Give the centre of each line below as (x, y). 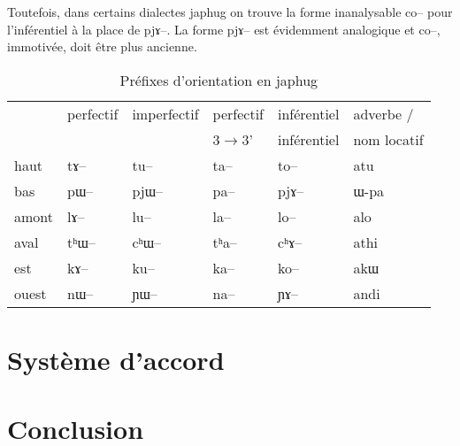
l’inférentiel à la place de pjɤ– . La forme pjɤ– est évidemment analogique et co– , (224, 29)
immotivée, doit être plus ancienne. (102, 46)
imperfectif (165, 113)
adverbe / (383, 113)
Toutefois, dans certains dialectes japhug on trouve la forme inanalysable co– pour (230, 12)
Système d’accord (116, 359)
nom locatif (388, 139)
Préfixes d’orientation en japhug (219, 80)
